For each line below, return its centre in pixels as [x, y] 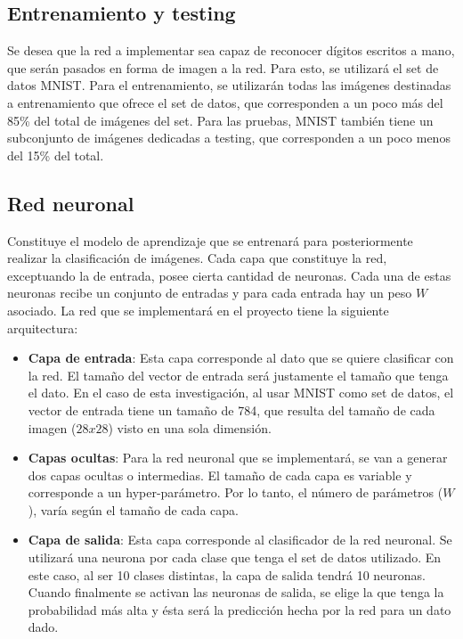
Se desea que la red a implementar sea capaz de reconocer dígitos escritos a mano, [231, 50]
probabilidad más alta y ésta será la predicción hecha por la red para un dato [240, 609]
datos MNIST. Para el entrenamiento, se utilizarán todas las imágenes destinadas [229, 85]
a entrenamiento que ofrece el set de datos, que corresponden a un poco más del [225, 102]
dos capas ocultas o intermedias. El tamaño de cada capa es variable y [220, 475]
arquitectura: [43, 328]
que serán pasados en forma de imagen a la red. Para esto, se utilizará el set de [223, 67]
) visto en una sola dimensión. [190, 427]
